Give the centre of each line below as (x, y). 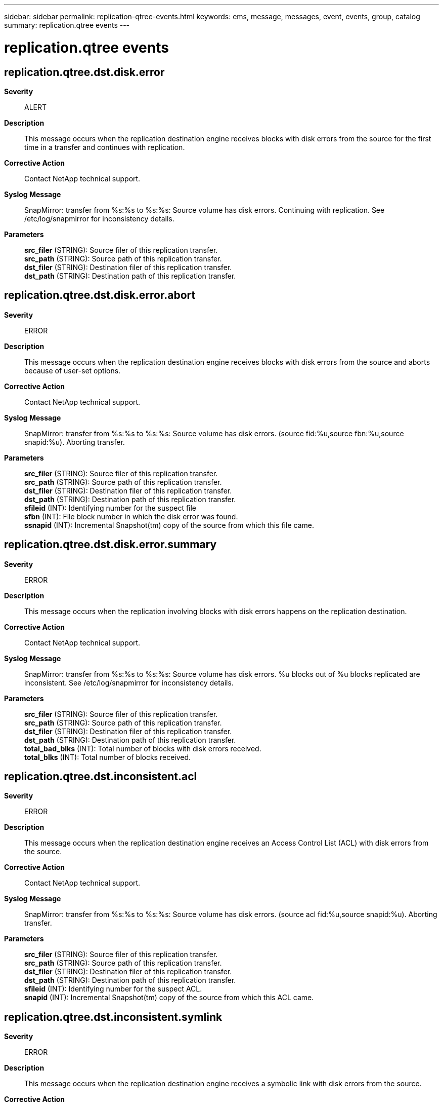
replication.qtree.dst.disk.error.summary (110, 545)
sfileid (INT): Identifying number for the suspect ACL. (113, 989)
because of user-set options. (73, 370)
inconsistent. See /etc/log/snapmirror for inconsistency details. (129, 682)
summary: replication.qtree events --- (67, 25)
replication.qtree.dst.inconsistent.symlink (113, 1017)
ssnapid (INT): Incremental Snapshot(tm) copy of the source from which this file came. (169, 525)
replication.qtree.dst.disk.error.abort (100, 295)
